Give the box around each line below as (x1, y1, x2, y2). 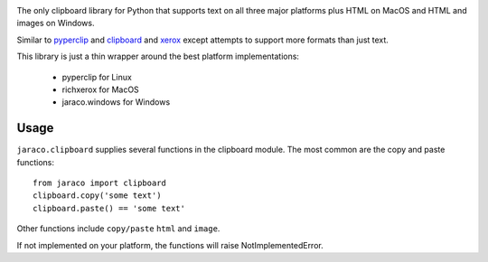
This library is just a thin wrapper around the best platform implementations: (16, 51, 300, 62)
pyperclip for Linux (61, 71, 133, 82)
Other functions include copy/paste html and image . (16, 223, 221, 234)
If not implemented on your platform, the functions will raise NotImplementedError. (16, 239, 324, 250)
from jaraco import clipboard (33, 178, 167, 189)
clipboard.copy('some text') (33, 191, 162, 201)
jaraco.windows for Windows (61, 97, 171, 108)
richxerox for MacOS (61, 84, 139, 95)
